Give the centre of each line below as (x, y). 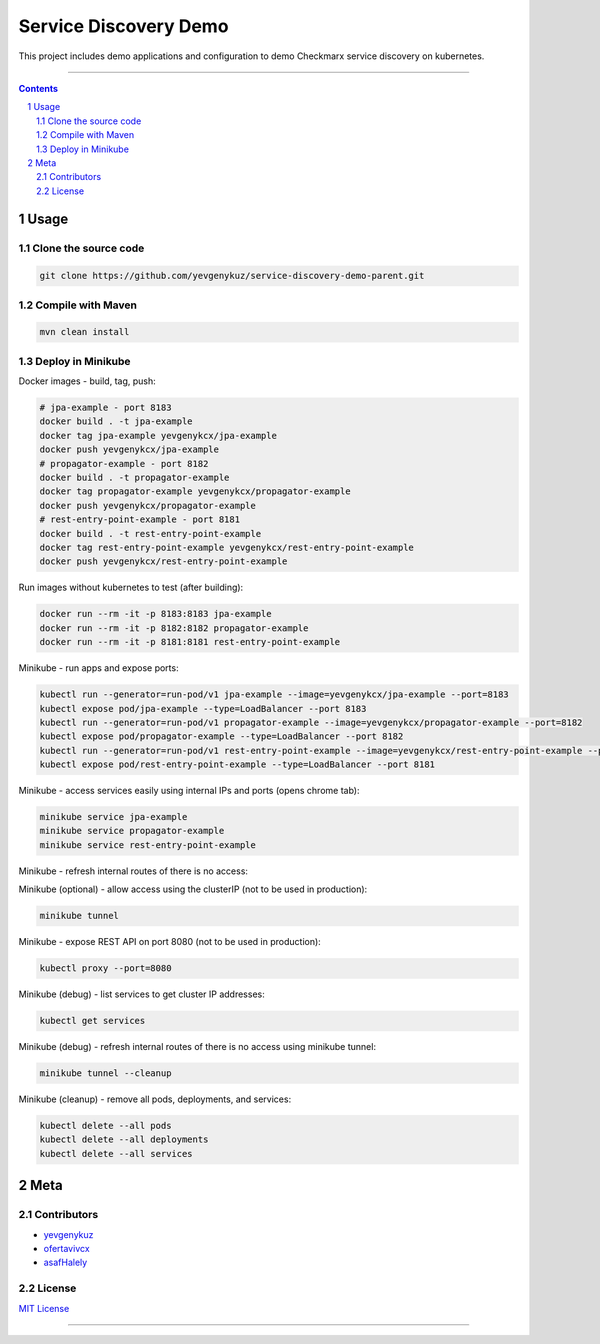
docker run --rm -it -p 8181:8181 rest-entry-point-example (190, 642)
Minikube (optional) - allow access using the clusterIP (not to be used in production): (193, 889)
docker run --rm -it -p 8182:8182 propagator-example (174, 628)
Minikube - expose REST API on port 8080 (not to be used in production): (170, 942)
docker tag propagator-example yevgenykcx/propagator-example (195, 491)
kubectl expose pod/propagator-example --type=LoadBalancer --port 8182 (221, 736)
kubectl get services (92, 1021)
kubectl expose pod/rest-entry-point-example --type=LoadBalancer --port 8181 (237, 764)
